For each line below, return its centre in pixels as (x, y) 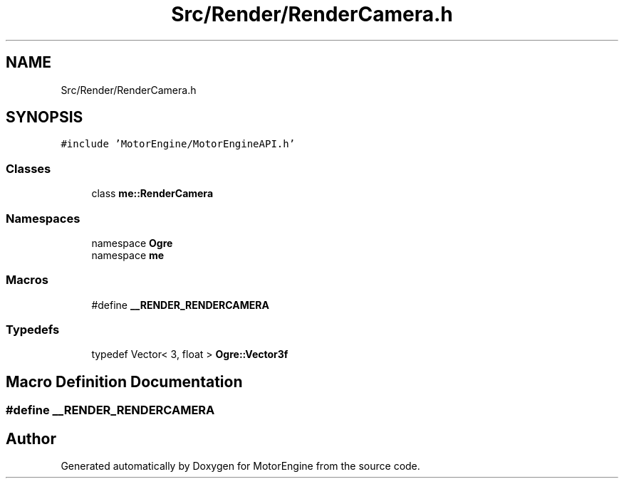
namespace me (128, 255)
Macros (27, 280)
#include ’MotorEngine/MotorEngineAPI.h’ (178, 144)
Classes (28, 168)
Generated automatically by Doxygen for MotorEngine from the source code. (240, 466)
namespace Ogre (132, 243)
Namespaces (43, 218)
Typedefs (33, 330)
